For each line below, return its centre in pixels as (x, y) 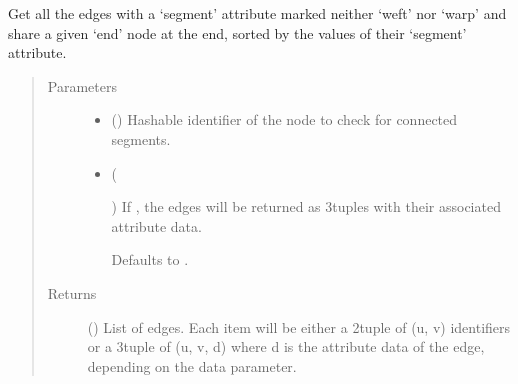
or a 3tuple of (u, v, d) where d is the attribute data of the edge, (286, 346)
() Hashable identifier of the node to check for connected (284, 119)
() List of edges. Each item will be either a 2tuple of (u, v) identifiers (299, 326)
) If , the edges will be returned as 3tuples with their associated (306, 206)
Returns (72, 292)
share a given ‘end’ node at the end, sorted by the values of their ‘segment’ (237, 32)
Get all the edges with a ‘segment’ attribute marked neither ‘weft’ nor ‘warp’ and (257, 13)
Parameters (82, 85)
